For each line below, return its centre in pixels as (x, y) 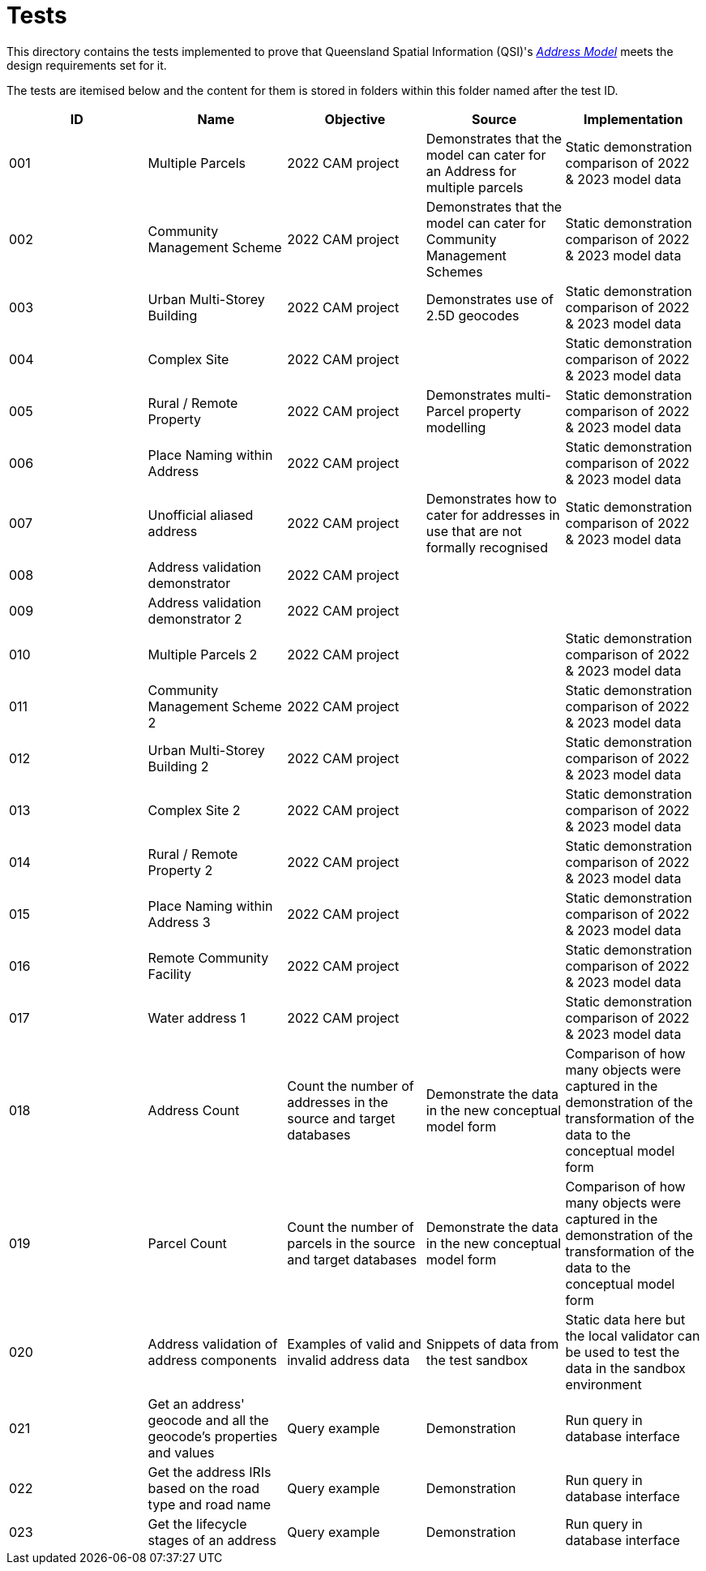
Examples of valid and (354, 1344)
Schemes (454, 271)
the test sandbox (477, 1360)
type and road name (210, 1504)
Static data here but (625, 1319)
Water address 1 (197, 1017)
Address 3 (179, 922)
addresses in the (338, 1102)
